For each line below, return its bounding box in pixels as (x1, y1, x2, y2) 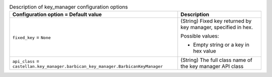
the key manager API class (180, 63, 244, 70)
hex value (193, 47, 217, 54)
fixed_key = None (12, 34, 51, 41)
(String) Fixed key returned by (180, 17, 252, 24)
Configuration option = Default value (12, 11, 102, 18)
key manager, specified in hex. (180, 24, 253, 31)
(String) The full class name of (180, 56, 253, 63)
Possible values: (180, 32, 219, 39)
